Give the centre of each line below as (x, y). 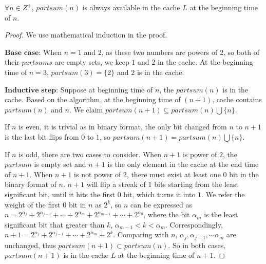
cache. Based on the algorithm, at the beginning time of (93, 99)
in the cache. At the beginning (205, 62)
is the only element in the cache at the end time (183, 164)
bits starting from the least (197, 184)
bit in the (244, 174)
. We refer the (223, 194)
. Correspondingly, (194, 224)
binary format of (31, 184)
